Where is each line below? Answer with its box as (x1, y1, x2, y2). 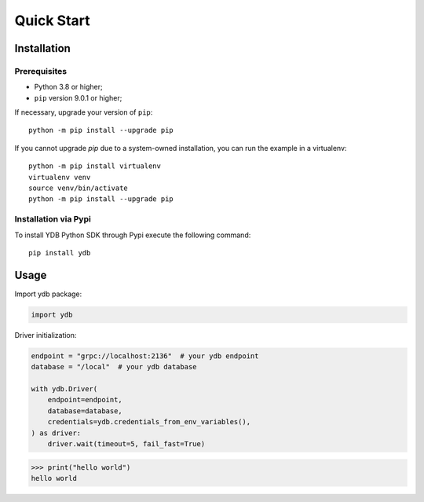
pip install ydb (28, 248, 91, 257)
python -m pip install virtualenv (28, 162, 161, 170)
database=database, (47, 406, 123, 416)
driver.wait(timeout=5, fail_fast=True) (47, 439, 206, 448)
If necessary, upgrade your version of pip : (14, 108, 153, 117)
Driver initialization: (14, 330, 77, 339)
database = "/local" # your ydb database (31, 362, 197, 372)
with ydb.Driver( (31, 385, 98, 393)
